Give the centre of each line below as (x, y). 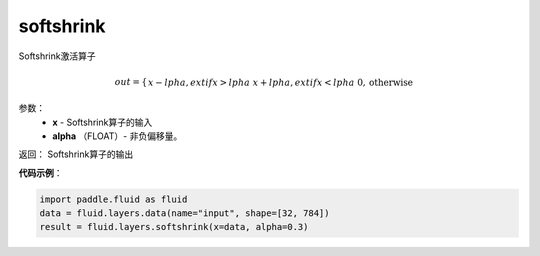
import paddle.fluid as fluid (113, 199)
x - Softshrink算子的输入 (102, 122)
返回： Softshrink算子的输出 (76, 154)
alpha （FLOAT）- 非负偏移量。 (117, 136)
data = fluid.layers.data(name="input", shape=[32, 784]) (184, 213)
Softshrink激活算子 (57, 56)
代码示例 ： (40, 172)
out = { (131, 81)
